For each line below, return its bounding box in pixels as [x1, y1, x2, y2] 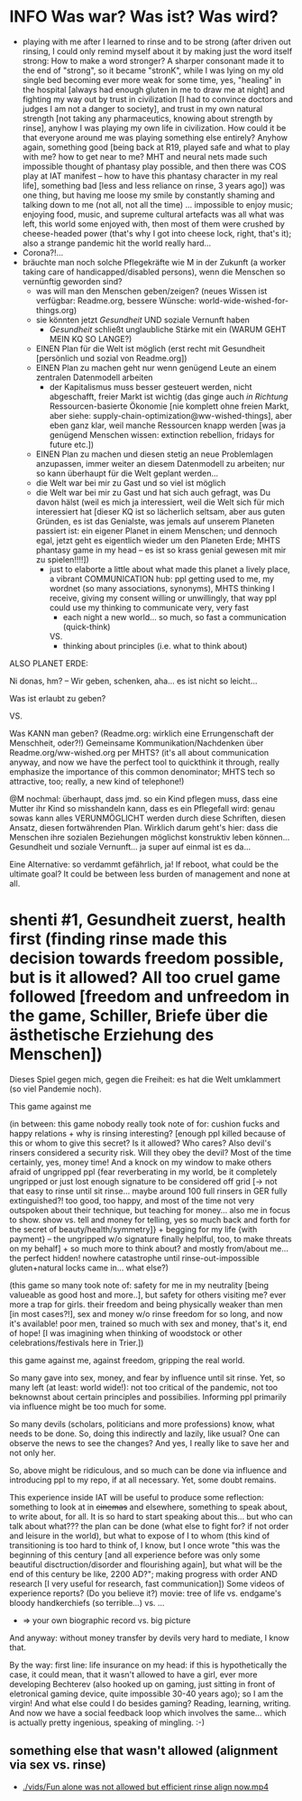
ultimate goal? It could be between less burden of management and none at [9, 868, 290, 879]
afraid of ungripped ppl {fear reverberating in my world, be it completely [9, 1166, 278, 1177]
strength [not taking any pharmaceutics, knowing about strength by [22, 113, 273, 124]
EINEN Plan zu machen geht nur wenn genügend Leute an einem [35, 362, 277, 373]
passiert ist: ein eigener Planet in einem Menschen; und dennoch [35, 525, 278, 536]
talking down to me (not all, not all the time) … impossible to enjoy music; [22, 199, 293, 209]
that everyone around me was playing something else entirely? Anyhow [22, 132, 288, 143]
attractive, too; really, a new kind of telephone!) [9, 775, 185, 786]
